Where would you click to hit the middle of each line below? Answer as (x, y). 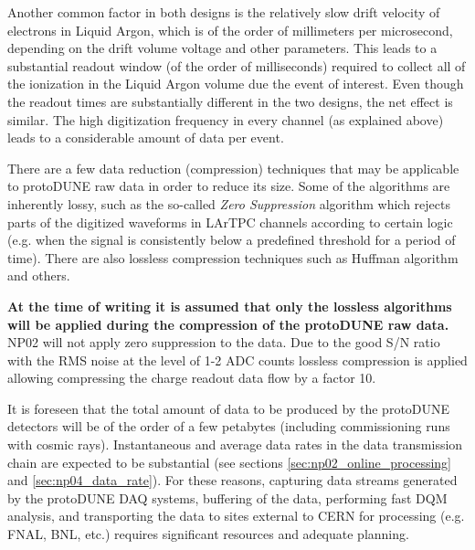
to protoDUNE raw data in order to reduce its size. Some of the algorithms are (229, 186)
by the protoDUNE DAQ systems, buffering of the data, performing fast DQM (227, 497)
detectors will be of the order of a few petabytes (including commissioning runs (229, 426)
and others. (39, 275)
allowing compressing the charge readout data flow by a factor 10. (192, 378)
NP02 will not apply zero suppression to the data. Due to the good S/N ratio (224, 342)
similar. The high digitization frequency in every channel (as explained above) (226, 119)
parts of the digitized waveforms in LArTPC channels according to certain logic (230, 222)
